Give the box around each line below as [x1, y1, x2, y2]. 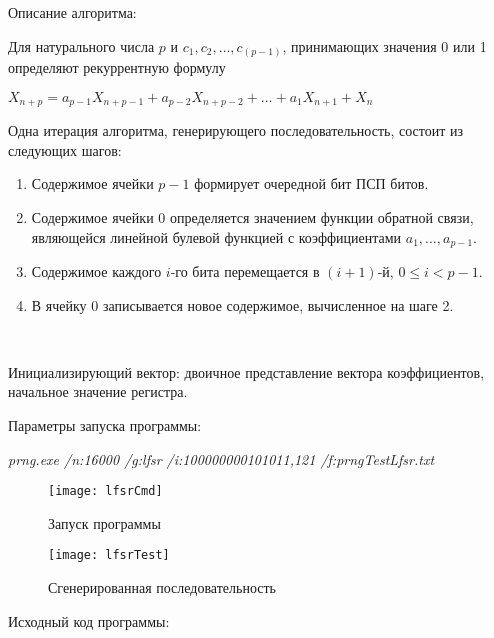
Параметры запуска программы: [8, 414, 202, 435]
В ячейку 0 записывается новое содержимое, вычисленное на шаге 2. [31, 294, 454, 315]
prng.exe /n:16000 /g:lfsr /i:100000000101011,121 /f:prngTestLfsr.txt [8, 448, 435, 469]
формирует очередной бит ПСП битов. [194, 173, 429, 194]
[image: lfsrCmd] [48, 484, 163, 499]
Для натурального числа [8, 35, 155, 56]
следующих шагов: [8, 139, 122, 160]
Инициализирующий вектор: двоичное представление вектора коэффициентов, [8, 361, 485, 382]
